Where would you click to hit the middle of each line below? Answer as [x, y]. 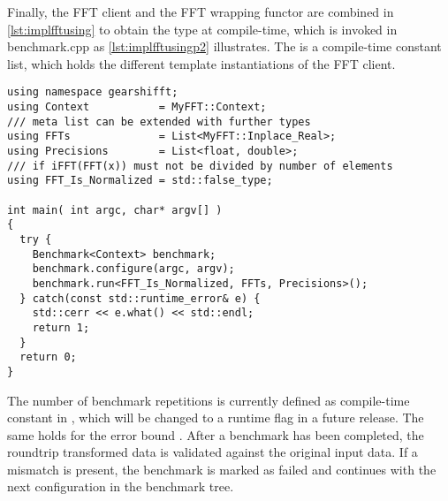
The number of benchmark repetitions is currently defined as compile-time [209, 400]
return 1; [61, 327]
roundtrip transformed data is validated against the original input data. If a [213, 452]
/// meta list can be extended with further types [159, 121]
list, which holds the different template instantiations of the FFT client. [201, 63]
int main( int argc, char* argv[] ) [115, 210]
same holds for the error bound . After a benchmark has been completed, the [216, 434]
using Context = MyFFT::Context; [137, 107]
